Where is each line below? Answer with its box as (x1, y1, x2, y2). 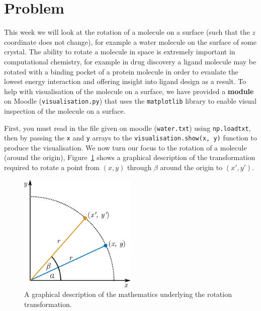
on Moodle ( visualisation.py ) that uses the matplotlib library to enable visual (4, 96, 256, 106)
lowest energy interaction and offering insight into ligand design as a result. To (4, 76, 246, 87)
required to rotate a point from (4, 162, 100, 173)
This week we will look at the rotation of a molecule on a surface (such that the (4, 27, 250, 37)
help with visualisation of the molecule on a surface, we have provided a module (4, 86, 254, 96)
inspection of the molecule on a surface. (4, 105, 126, 116)
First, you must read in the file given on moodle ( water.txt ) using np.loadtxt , (4, 122, 251, 133)
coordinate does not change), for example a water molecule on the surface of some (4, 36, 256, 47)
